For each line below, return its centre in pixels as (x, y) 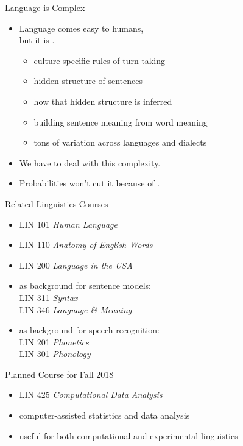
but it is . (37, 40)
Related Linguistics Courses (57, 203)
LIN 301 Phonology (55, 354)
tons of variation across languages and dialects (120, 142)
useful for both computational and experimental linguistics (129, 435)
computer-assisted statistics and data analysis (104, 415)
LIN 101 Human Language (68, 224)
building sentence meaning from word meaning (121, 122)
